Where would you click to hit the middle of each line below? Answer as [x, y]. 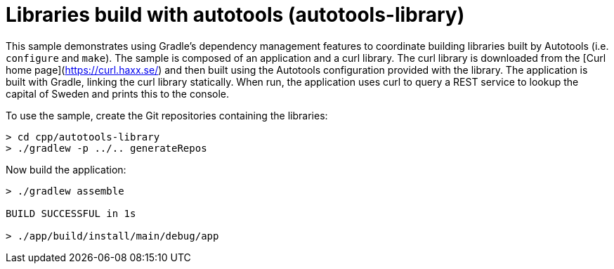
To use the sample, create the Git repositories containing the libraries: [167, 115]
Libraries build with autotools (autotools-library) [235, 15]
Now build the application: [66, 169]
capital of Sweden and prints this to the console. [118, 93]
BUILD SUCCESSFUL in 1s [71, 213]
